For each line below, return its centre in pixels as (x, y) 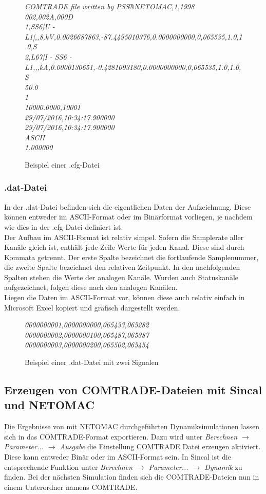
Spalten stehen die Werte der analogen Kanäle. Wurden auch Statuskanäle (121, 277)
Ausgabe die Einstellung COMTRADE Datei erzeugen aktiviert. (160, 446)
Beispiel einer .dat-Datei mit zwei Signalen (92, 362)
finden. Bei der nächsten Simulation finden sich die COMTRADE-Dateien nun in (132, 477)
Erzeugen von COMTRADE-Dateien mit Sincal (133, 390)
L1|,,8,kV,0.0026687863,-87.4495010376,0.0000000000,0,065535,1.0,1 (134, 36)
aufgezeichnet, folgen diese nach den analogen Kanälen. (91, 287)
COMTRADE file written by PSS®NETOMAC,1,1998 (110, 6)
